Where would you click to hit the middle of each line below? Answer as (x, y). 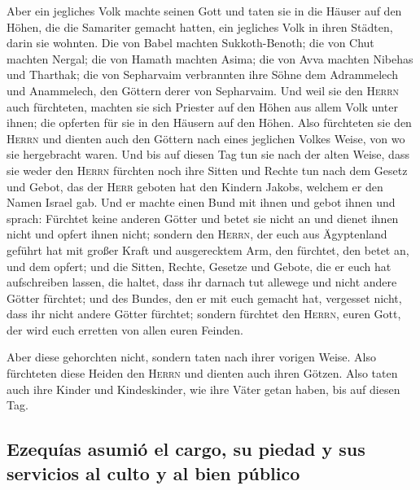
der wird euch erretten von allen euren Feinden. (125, 329)
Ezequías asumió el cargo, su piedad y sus (186, 449)
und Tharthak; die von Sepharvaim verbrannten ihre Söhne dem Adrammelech (202, 74)
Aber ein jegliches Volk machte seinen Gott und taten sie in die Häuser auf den (204, 11)
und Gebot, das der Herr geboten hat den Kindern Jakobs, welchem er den (195, 186)
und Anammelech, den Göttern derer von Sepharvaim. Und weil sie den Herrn (203, 90)
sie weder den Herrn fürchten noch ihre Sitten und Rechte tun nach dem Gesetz (207, 170)
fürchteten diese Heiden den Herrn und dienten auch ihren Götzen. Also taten (202, 373)
